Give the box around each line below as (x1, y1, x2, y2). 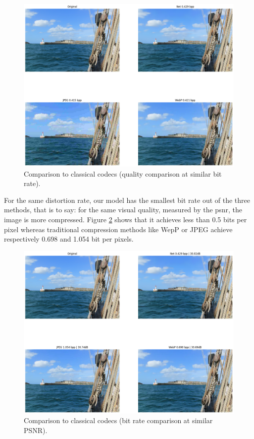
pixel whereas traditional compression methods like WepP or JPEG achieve (4, 224, 233, 234)
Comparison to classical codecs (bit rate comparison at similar (24, 415, 213, 426)
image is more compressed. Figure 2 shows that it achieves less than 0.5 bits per (4, 214, 247, 224)
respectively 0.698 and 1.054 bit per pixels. (4, 234, 134, 244)
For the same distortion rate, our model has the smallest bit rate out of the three (4, 194, 251, 205)
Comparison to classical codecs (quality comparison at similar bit (24, 168, 222, 179)
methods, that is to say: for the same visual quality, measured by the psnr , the (4, 204, 242, 215)
